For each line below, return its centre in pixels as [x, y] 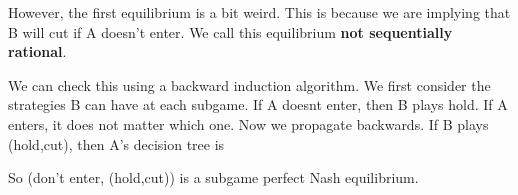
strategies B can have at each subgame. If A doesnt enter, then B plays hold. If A [258, 104]
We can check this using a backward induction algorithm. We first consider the [249, 84]
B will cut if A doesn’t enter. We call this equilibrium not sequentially [230, 31]
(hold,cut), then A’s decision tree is [116, 143]
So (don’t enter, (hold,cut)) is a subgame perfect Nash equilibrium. [213, 177]
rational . [37, 51]
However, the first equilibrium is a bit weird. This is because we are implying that [259, 12]
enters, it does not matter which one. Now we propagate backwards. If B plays [248, 123]
